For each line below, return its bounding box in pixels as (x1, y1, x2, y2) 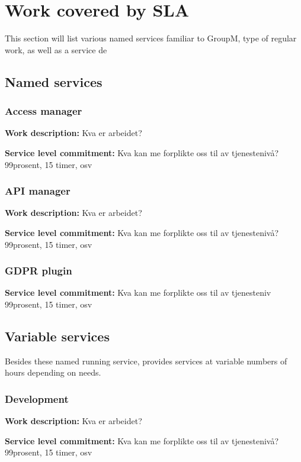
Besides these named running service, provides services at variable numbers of (5, 354, 287, 367)
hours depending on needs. (5, 366, 101, 379)
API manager (5, 183, 71, 198)
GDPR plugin (5, 263, 72, 278)
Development (5, 391, 69, 406)
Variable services (5, 327, 110, 345)
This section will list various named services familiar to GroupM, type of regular (5, 32, 297, 44)
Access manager (5, 104, 82, 118)
